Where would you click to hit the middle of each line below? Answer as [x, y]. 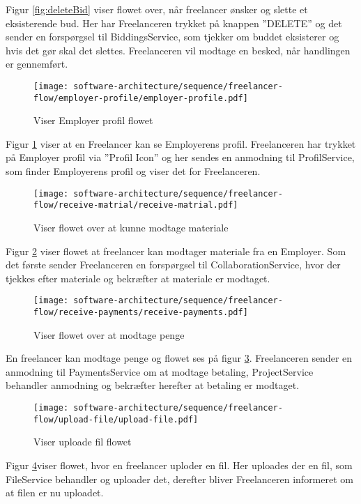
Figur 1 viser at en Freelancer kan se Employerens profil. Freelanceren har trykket [181, 143]
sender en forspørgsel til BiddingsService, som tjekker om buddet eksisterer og [172, 37]
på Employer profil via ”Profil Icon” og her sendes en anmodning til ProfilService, [180, 157]
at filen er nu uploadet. [55, 492]
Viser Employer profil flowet [93, 120]
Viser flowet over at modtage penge [109, 334]
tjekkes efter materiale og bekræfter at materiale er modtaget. [138, 278]
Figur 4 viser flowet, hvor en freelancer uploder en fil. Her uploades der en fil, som [179, 465]
